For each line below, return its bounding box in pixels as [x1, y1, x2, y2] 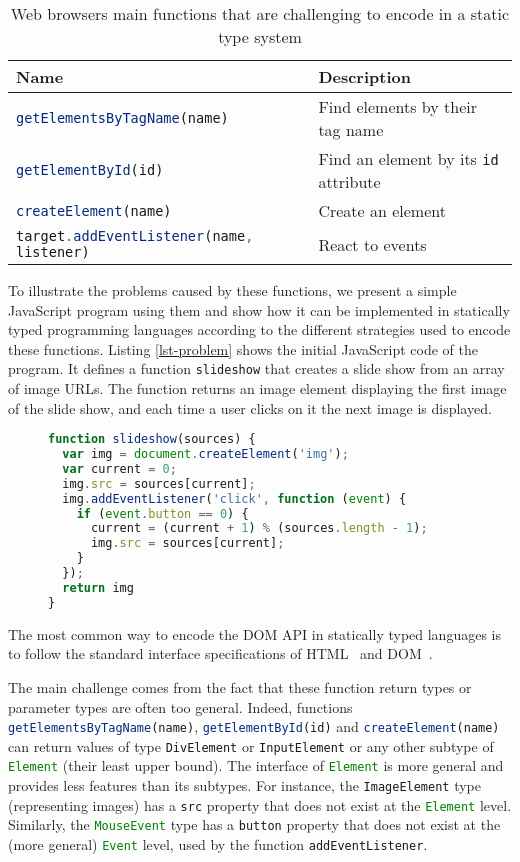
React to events [318, 232, 427, 256]
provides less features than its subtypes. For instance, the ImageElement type [8, 775, 481, 796]
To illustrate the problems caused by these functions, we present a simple [8, 280, 457, 300]
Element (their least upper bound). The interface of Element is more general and [8, 755, 504, 776]
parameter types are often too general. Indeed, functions [8, 696, 353, 717]
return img [62, 580, 134, 595]
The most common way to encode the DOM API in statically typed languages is [8, 623, 501, 644]
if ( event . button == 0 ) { [76, 506, 249, 521]
